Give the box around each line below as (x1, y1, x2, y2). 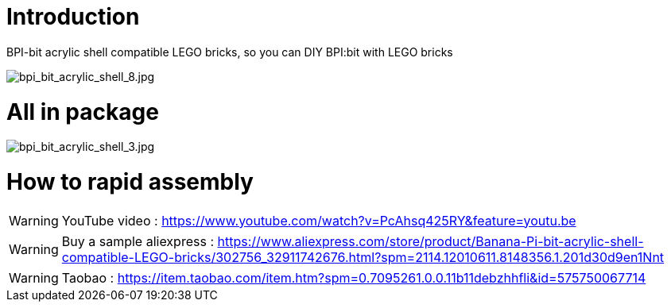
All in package (6, 98, 159, 125)
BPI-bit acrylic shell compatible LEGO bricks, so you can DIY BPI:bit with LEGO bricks (6, 44, 453, 59)
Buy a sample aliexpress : (61, 233, 214, 249)
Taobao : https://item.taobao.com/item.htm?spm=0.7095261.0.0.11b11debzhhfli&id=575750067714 (61, 269, 646, 286)
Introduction (6, 3, 140, 30)
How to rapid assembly (6, 168, 254, 195)
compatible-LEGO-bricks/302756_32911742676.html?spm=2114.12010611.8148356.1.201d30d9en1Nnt (61, 248, 665, 265)
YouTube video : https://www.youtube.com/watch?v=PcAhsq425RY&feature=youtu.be (61, 212, 576, 229)
